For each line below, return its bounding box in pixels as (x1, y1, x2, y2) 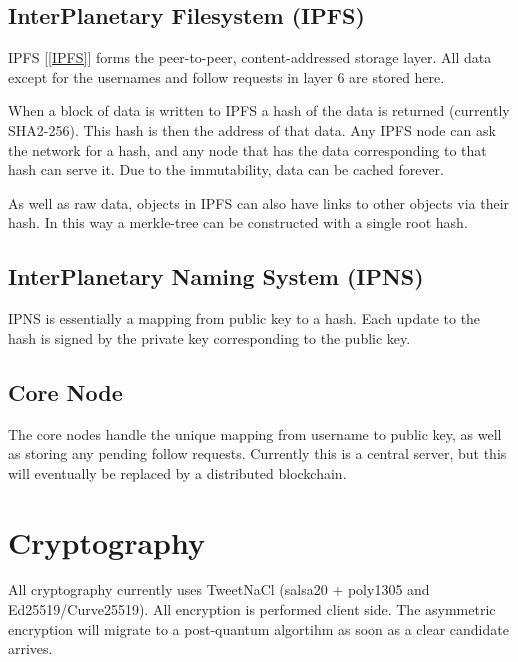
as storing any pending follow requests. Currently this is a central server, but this (8, 443, 507, 464)
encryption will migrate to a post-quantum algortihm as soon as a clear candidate (8, 618, 509, 639)
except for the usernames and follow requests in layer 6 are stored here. (8, 66, 445, 87)
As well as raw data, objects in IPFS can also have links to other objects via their (8, 192, 510, 213)
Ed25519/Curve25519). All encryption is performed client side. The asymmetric (8, 599, 496, 620)
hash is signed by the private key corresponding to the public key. (8, 327, 411, 348)
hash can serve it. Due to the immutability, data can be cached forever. (8, 159, 445, 180)
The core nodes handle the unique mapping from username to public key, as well (8, 423, 502, 444)
